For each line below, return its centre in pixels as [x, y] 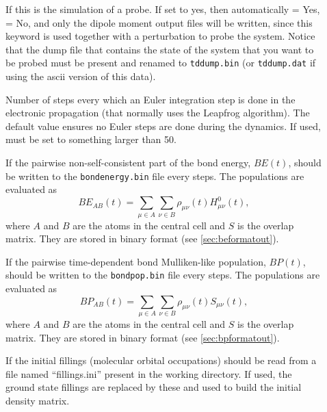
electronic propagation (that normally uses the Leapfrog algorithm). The [158, 113]
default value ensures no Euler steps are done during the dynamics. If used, [163, 126]
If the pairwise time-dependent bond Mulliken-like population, [136, 261]
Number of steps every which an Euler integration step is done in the [151, 99]
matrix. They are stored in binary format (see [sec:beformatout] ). [142, 239]
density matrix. [38, 400]
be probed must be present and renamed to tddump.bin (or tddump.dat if [161, 63]
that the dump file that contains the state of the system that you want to [160, 49]
